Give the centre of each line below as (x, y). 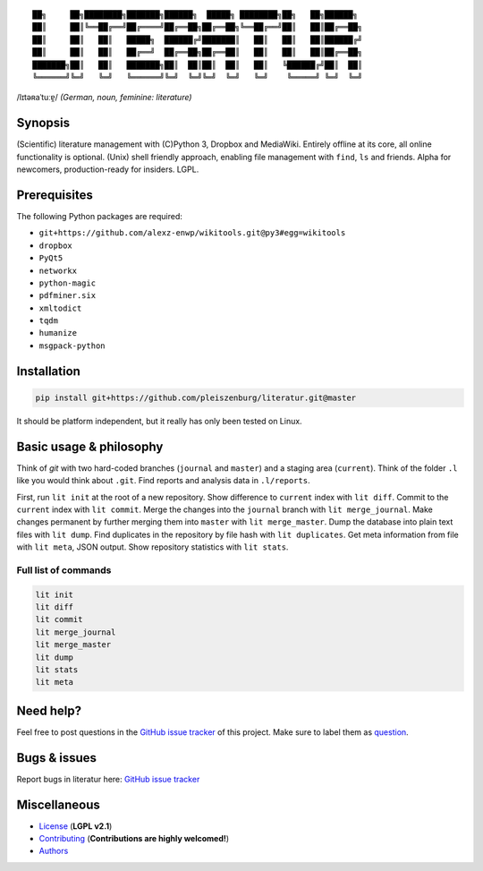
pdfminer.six (68, 296)
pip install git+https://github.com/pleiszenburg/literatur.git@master (196, 397)
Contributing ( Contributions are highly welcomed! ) (134, 839)
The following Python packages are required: (100, 216)
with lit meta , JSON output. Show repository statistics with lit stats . (153, 547)
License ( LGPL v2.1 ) (76, 826)
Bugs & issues (57, 758)
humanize (58, 333)
